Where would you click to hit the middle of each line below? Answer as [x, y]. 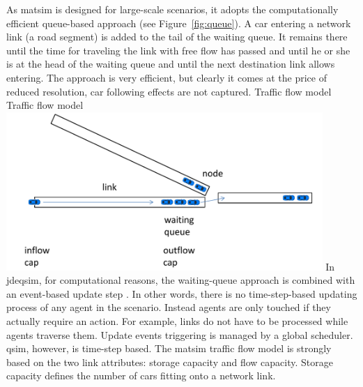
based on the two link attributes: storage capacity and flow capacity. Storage [170, 362]
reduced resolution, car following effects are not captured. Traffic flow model [169, 91]
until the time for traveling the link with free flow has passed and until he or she [178, 50]
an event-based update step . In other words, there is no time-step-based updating [182, 293]
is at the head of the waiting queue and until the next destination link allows [171, 64]
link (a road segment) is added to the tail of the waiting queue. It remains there [177, 37]
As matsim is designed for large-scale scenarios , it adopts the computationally [172, 9]
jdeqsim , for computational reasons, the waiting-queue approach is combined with [181, 280]
